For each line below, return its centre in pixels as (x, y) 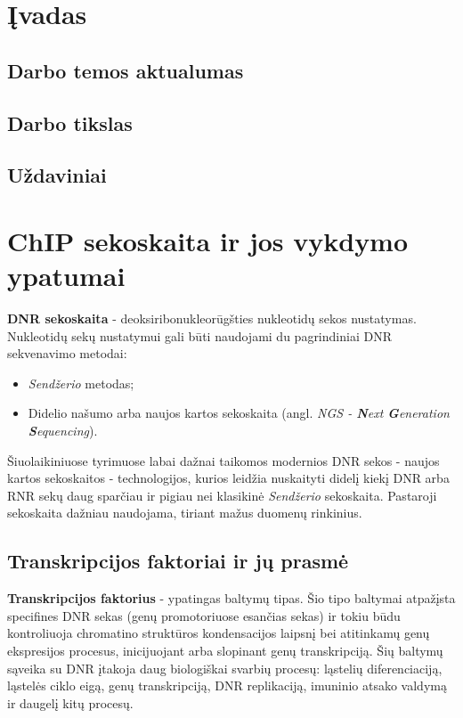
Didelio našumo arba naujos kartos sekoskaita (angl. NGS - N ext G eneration (239, 413)
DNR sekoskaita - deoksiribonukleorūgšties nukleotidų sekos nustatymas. (212, 318)
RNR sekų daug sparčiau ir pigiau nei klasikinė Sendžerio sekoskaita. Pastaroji (222, 495)
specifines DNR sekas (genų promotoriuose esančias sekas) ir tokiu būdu (204, 615)
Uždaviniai (57, 175)
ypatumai (66, 276)
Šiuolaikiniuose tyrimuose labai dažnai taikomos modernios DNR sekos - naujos (223, 460)
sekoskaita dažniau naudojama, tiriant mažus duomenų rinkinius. (185, 513)
